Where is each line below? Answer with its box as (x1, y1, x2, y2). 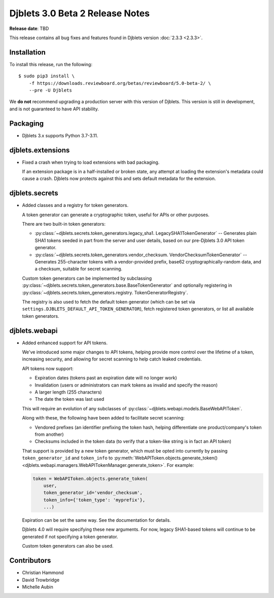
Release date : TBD (9, 25, 49, 32)
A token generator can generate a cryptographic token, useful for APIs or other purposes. (22, 212, 210, 218)
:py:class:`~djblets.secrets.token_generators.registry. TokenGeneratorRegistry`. (22, 289, 188, 295)
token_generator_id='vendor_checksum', (43, 490, 143, 496)
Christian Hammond (22, 570, 64, 576)
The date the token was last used (35, 396, 105, 402)
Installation (9, 48, 46, 56)
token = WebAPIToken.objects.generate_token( (32, 475, 148, 482)
